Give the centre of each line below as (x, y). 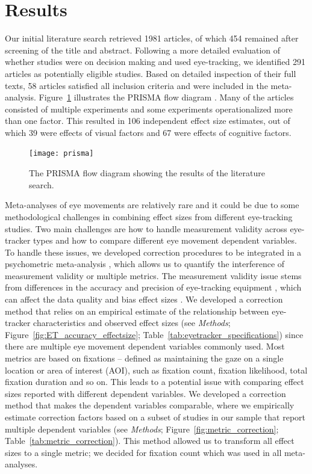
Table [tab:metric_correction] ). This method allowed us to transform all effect (150, 441)
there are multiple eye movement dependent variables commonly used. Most (145, 346)
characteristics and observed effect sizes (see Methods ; (132, 323)
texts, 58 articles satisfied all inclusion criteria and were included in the (136, 85)
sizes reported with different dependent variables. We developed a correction (145, 393)
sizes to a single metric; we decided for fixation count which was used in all (143, 452)
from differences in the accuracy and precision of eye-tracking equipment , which (153, 287)
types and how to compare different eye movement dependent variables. (165, 240)
